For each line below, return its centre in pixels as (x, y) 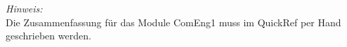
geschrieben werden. (48, 36)
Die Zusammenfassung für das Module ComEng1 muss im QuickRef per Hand (173, 22)
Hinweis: (24, 8)
